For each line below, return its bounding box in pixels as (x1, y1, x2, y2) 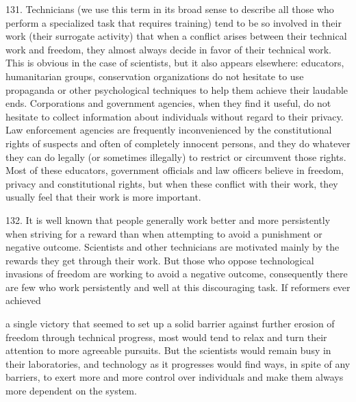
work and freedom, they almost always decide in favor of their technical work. (5, 42, 331, 56)
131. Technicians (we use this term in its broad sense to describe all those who (5, 2, 334, 16)
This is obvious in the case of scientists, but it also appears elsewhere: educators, (5, 55, 344, 70)
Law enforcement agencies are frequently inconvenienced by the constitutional (5, 123, 332, 137)
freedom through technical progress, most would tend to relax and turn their (5, 329, 327, 344)
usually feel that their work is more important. (5, 190, 201, 204)
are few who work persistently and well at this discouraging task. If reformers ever (5, 279, 351, 294)
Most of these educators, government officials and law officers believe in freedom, (5, 163, 344, 177)
